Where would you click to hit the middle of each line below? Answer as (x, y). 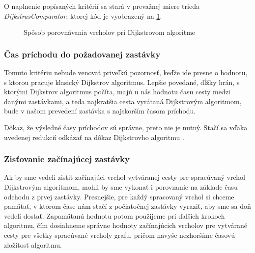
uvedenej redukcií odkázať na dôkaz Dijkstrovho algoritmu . (94, 137)
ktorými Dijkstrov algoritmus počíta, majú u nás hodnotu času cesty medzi (117, 92)
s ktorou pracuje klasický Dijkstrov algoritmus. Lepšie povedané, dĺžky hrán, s (122, 82)
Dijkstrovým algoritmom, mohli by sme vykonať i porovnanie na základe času (121, 186)
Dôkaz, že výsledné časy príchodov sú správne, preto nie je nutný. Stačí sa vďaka (126, 127)
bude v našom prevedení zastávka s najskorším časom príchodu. (100, 111)
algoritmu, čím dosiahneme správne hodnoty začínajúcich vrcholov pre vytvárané (126, 225)
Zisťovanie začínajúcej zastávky (67, 159)
